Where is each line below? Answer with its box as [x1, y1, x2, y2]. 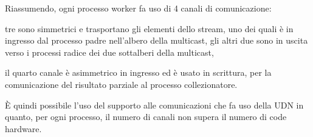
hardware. [5, 122, 42, 135]
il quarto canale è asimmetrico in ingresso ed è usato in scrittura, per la [5, 66, 272, 79]
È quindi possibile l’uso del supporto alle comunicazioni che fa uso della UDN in [5, 98, 304, 111]
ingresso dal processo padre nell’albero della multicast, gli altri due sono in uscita [5, 34, 308, 47]
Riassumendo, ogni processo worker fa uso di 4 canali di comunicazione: [5, 2, 272, 14]
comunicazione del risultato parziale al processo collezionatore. [5, 78, 238, 90]
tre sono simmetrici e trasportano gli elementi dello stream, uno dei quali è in [5, 22, 294, 35]
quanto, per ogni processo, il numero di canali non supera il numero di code [5, 110, 287, 123]
